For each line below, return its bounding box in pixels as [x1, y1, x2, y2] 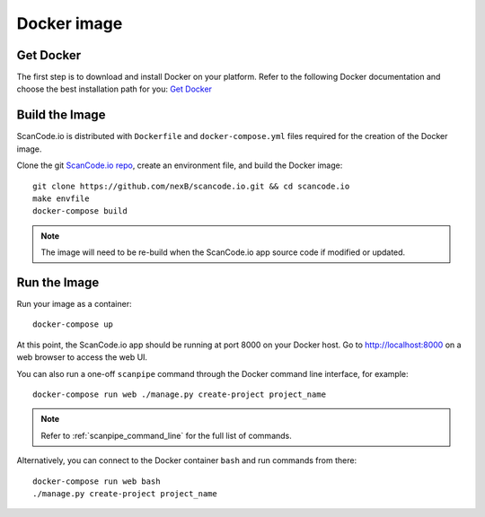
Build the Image [16, 108, 106, 123]
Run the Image [16, 275, 100, 290]
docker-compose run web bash [32, 476, 161, 486]
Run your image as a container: [16, 299, 132, 309]
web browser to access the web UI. [16, 352, 148, 363]
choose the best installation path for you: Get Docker [16, 83, 213, 94]
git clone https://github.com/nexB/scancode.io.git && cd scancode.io [32, 180, 350, 191]
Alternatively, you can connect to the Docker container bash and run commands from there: [16, 455, 357, 466]
